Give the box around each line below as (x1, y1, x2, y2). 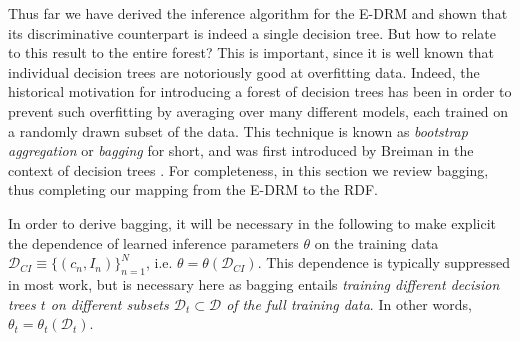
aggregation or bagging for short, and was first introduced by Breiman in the (8, 140, 474, 161)
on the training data (314, 232, 439, 253)
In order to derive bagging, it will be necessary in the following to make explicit (8, 212, 496, 233)
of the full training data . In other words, (226, 293, 472, 314)
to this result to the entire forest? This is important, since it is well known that (8, 42, 494, 63)
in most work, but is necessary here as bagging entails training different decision (8, 273, 500, 294)
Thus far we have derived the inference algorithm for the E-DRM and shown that (8, 3, 508, 23)
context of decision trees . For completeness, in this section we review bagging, (8, 159, 489, 180)
